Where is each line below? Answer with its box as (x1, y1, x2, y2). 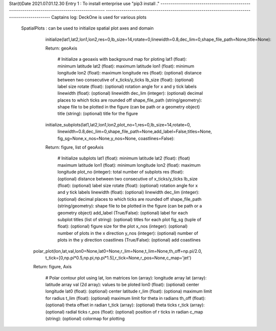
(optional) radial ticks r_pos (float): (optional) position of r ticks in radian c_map (45, 309, 203, 314)
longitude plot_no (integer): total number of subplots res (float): (57, 169, 184, 175)
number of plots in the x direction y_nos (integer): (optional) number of (57, 230, 198, 236)
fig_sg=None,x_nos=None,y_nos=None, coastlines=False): (57, 135, 175, 141)
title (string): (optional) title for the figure (57, 111, 138, 117)
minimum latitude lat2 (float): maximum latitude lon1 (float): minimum (57, 63, 195, 69)
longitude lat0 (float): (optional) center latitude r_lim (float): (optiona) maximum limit (45, 288, 212, 294)
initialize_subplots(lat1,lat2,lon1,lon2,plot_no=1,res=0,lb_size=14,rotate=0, (45, 122, 191, 127)
